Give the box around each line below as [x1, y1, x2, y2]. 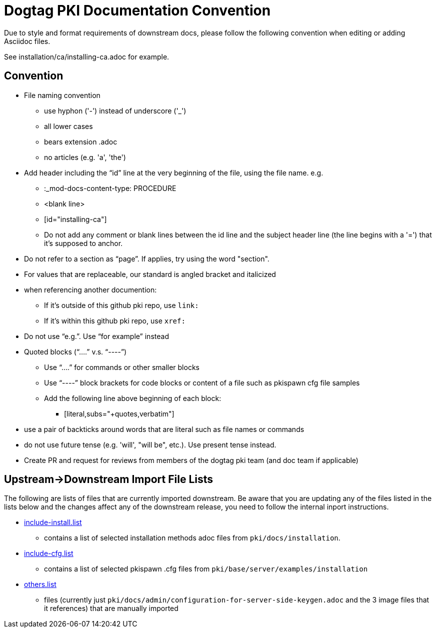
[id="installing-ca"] [44, 214, 107, 223]
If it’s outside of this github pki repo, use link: [44, 300, 199, 309]
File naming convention [24, 90, 100, 99]
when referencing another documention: [24, 285, 157, 294]
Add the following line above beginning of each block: [44, 393, 221, 402]
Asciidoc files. [4, 36, 50, 45]
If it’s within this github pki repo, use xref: [44, 316, 185, 325]
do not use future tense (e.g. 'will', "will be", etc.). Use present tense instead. [24, 440, 276, 449]
